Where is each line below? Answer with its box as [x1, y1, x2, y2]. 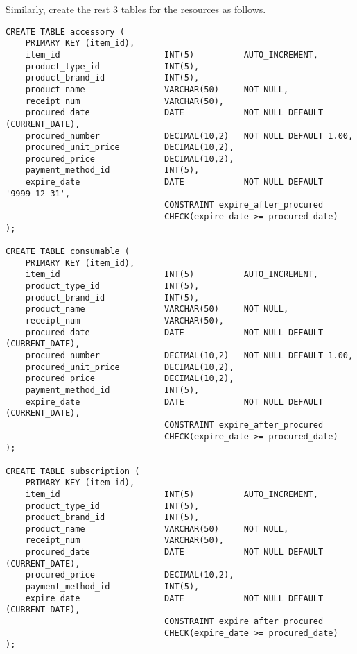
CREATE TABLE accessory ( [6, 26, 125, 37]
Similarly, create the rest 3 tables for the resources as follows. [6, 2, 266, 16]
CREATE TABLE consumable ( [6, 246, 130, 257]
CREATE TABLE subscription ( [6, 466, 140, 476]
